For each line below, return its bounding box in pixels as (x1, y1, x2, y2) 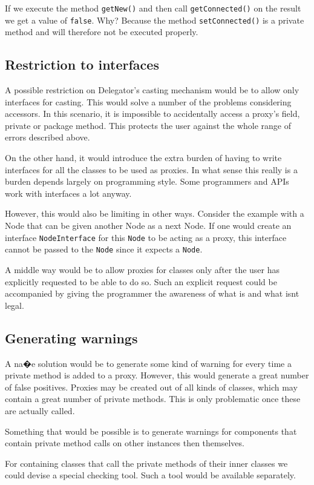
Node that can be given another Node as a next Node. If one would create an (5, 219, 292, 232)
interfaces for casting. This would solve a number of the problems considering (5, 95, 292, 108)
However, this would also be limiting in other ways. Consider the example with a (5, 207, 304, 220)
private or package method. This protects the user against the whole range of (5, 119, 291, 131)
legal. (5, 299, 24, 311)
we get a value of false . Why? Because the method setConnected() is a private (5, 13, 304, 26)
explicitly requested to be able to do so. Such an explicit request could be (5, 275, 277, 288)
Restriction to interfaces (5, 55, 159, 74)
